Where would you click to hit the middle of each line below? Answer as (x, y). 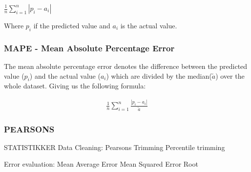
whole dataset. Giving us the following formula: (75, 86)
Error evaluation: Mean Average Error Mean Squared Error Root (101, 164)
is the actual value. (149, 25)
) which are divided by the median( (159, 75)
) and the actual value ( (65, 75)
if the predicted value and (72, 25)
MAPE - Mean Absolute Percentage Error (89, 48)
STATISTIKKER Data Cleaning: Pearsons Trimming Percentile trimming (115, 147)
